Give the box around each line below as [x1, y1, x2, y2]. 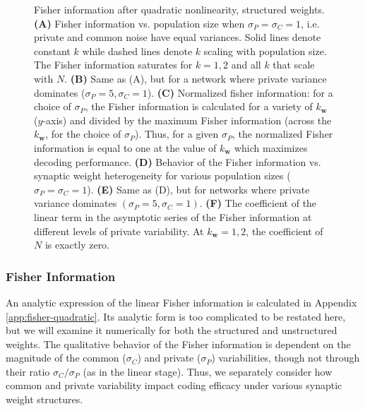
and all [231, 57, 261, 72]
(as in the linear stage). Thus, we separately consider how [83, 364, 333, 379]
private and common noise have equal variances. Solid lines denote [34, 30, 321, 44]
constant [34, 43, 71, 58]
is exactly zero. [44, 237, 110, 252]
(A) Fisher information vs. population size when [34, 16, 245, 30]
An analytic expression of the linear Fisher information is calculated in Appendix [6, 294, 357, 309]
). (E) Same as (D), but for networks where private [87, 181, 310, 196]
